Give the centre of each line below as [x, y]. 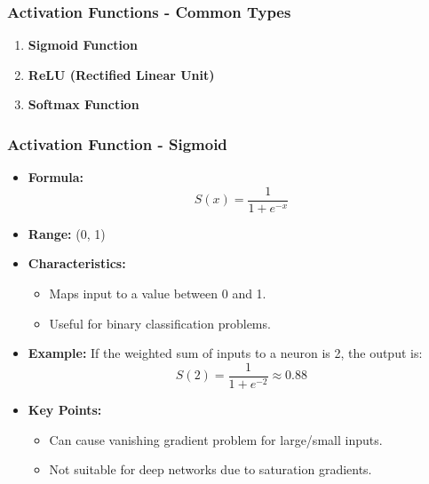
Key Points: [65, 409]
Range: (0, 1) [67, 233]
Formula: [56, 177]
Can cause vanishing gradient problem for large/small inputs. [216, 439]
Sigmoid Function [83, 45]
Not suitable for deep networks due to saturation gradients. [211, 469]
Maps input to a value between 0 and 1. [158, 294]
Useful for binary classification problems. [160, 323]
